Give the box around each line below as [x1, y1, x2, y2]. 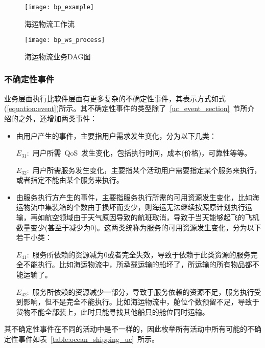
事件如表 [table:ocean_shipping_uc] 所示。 [18, 334, 159, 344]
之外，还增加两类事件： [18, 113, 97, 123]
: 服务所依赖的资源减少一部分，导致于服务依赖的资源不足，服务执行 [27, 286, 254, 297]
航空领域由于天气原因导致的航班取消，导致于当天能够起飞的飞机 [44, 212, 259, 223]
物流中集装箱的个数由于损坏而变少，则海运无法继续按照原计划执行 [23, 202, 245, 212]
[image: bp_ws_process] [25, 36, 105, 44]
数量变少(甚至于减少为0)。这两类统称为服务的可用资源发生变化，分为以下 [16, 222, 261, 232]
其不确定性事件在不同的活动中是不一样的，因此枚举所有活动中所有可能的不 [4, 323, 254, 334]
